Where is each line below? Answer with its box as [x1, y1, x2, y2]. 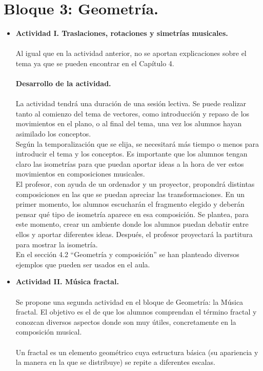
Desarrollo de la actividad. [15, 78, 111, 89]
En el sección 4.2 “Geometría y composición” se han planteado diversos [15, 249, 239, 260]
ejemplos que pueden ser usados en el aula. [15, 259, 150, 269]
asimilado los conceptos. [15, 128, 91, 139]
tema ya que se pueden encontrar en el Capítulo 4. [15, 57, 174, 68]
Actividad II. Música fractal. [15, 276, 119, 287]
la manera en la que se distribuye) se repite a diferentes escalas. [15, 357, 215, 367]
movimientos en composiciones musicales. [15, 168, 145, 179]
